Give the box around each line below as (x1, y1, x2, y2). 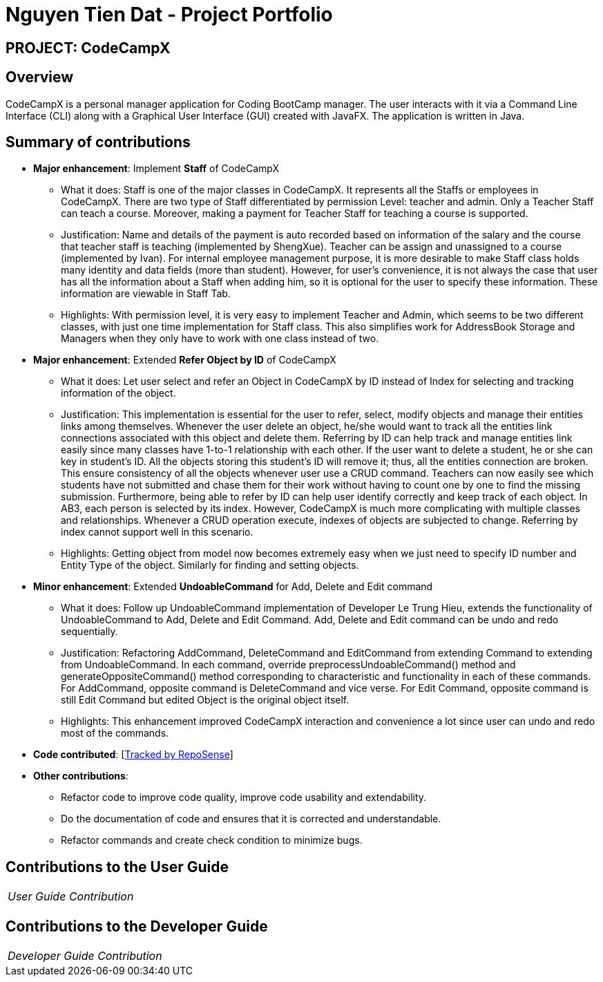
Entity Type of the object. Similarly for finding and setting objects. (61, 559, 359, 572)
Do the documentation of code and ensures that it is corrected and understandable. (61, 813, 441, 825)
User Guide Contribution (8, 889, 134, 904)
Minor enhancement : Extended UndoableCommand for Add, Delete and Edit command (33, 580, 433, 593)
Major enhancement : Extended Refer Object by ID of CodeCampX (33, 354, 336, 366)
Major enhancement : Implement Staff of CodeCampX (33, 162, 280, 175)
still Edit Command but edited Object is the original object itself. (61, 694, 350, 706)
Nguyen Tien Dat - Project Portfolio (6, 3, 333, 26)
